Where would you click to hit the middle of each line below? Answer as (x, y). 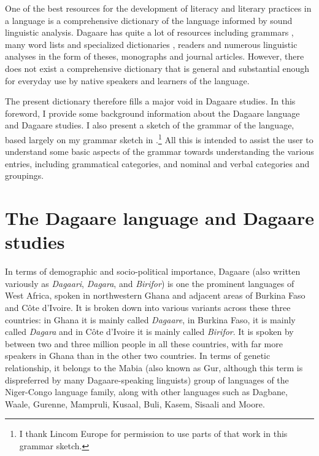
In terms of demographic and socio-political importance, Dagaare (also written (153, 271)
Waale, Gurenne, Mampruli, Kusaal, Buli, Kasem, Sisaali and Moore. (135, 403)
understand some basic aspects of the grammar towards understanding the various (159, 151)
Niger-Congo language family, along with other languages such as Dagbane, (146, 392)
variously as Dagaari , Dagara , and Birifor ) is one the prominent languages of (150, 283)
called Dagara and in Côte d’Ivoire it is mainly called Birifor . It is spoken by (149, 332)
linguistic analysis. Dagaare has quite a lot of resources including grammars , (149, 32)
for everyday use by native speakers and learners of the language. (127, 80)
